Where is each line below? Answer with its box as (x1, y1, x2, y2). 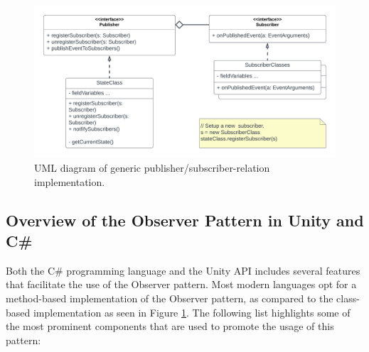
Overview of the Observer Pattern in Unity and (6, 209, 364, 231)
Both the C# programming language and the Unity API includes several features (6, 263, 360, 277)
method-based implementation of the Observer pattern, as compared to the (6, 291, 333, 306)
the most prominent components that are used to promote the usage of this (6, 319, 334, 334)
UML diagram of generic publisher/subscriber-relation (34, 160, 270, 175)
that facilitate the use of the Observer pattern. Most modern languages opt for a (6, 277, 357, 292)
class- (336, 291, 360, 306)
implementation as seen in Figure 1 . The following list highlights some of (33, 304, 351, 319)
